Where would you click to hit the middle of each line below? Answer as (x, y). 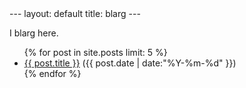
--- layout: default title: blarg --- (75, 13)
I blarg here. (34, 33)
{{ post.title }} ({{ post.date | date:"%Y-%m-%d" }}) (130, 63)
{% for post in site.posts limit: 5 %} (95, 52)
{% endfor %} (52, 73)
